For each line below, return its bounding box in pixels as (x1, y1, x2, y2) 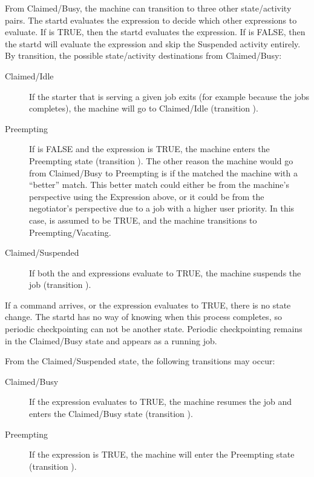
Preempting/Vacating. (29, 225, 111, 238)
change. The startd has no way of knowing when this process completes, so (5, 310, 282, 323)
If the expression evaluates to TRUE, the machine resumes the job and (29, 395, 292, 408)
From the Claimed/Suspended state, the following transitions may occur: (5, 355, 275, 367)
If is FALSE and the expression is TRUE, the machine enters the (29, 142, 270, 155)
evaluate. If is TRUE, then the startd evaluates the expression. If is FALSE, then (5, 25, 306, 38)
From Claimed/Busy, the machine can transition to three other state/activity (5, 2, 292, 14)
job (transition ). (29, 278, 91, 291)
